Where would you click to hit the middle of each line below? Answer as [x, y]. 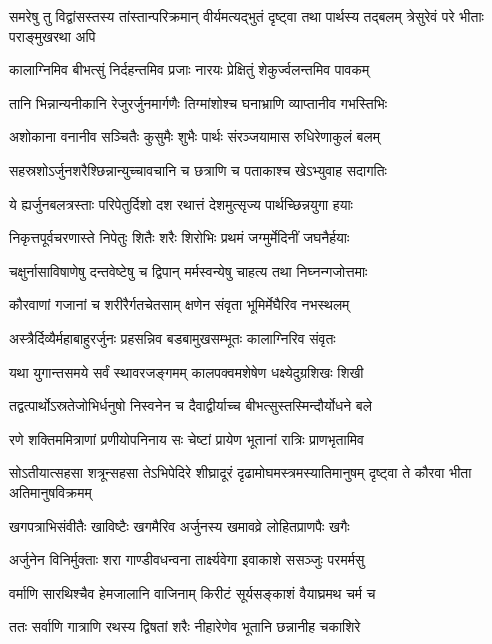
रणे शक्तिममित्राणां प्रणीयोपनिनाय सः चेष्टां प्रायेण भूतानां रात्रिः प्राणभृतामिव [186, 438]
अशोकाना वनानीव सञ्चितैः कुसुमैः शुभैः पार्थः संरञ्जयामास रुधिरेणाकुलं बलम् [194, 136]
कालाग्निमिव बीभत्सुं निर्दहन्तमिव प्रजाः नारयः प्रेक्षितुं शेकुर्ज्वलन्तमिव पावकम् [189, 69]
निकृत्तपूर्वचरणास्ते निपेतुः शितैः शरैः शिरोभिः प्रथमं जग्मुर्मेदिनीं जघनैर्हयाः [179, 237]
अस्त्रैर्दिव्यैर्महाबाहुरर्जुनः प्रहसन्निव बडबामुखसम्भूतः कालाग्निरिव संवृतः [172, 337]
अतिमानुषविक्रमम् [50, 491]
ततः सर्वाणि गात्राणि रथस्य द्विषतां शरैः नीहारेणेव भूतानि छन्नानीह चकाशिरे [185, 626]
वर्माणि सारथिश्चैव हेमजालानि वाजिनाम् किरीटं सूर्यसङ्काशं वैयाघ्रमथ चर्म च [192, 592]
